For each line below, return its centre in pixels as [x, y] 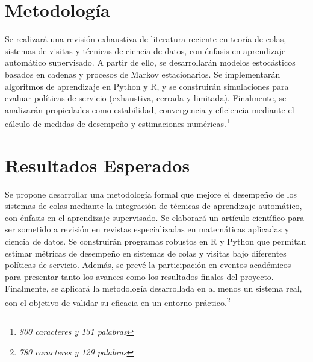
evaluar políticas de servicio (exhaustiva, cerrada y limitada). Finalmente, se [146, 98]
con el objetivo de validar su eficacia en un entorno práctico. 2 [118, 301]
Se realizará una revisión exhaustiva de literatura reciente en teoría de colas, [146, 39]
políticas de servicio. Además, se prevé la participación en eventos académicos [148, 265]
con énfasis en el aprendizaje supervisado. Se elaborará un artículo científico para [155, 217]
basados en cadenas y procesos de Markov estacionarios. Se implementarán [143, 74]
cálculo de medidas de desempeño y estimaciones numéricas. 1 [117, 123]
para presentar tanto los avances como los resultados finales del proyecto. [139, 276]
